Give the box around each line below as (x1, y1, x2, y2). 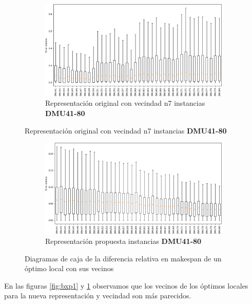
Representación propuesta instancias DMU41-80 (45, 236, 202, 246)
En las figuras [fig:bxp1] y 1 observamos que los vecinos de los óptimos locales (4, 280, 248, 291)
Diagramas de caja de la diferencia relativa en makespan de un (25, 253, 222, 263)
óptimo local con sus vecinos (25, 263, 114, 274)
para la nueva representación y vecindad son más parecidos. (4, 290, 191, 301)
